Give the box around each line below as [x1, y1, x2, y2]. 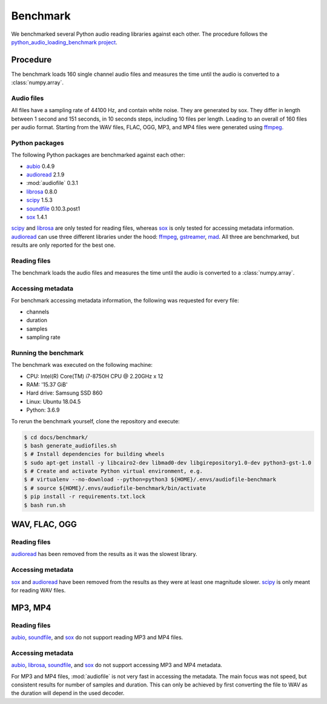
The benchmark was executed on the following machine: [11, 361, 153, 369]
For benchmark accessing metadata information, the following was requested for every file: [11, 297, 239, 304]
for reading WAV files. [11, 586, 66, 594]
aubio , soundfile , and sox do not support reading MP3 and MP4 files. [11, 634, 183, 641]
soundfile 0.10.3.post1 [26, 205, 81, 212]
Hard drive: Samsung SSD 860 [26, 389, 103, 397]
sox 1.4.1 [26, 213, 47, 221]
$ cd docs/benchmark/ [24, 434, 88, 441]
